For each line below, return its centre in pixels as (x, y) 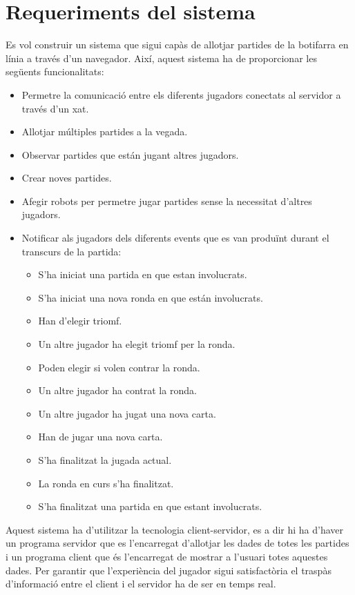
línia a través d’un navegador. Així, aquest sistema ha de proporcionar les (161, 58)
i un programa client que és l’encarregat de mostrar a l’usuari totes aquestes (167, 556)
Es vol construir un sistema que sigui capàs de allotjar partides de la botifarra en (177, 45)
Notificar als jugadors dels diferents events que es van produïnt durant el (175, 238)
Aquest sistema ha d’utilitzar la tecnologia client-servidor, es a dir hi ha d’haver (175, 529)
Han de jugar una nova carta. (100, 437)
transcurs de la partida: (71, 251)
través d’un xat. (55, 108)
